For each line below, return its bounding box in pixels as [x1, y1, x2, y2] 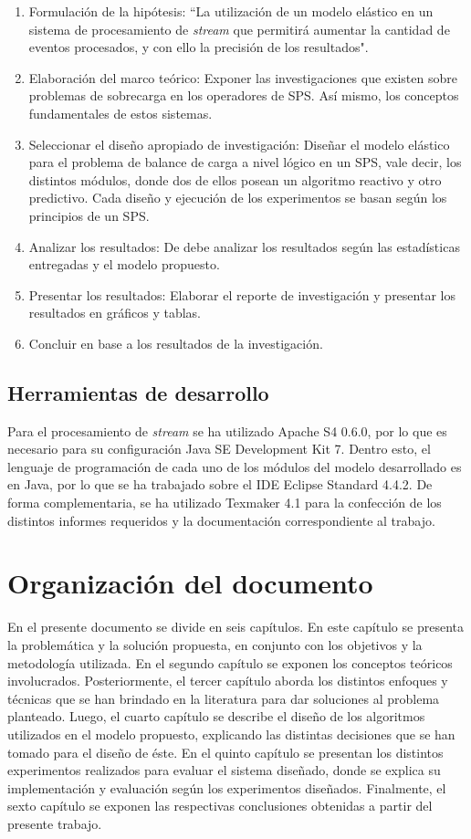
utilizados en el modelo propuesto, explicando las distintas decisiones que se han [7, 724, 455, 743]
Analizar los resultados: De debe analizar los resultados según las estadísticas [28, 236, 460, 256]
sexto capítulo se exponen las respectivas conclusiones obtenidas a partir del [7, 796, 433, 815]
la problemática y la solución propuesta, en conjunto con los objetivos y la [7, 634, 423, 654]
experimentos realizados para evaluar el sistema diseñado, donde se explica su [7, 760, 441, 780]
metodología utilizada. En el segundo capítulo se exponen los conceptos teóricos [7, 653, 453, 672]
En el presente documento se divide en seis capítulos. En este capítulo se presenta [7, 617, 464, 636]
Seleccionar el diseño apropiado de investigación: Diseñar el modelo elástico [28, 134, 450, 153]
